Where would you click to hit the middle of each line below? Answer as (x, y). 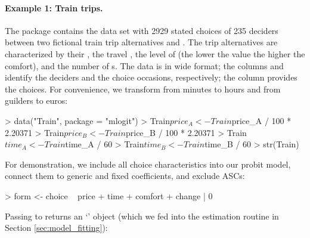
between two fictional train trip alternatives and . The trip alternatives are (141, 42)
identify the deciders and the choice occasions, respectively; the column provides (151, 77)
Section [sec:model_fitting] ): (56, 228)
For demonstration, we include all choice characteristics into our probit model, (148, 164)
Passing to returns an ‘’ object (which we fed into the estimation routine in (142, 216)
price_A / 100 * (261, 120)
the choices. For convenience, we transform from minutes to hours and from (143, 89)
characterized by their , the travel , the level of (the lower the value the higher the (155, 53)
